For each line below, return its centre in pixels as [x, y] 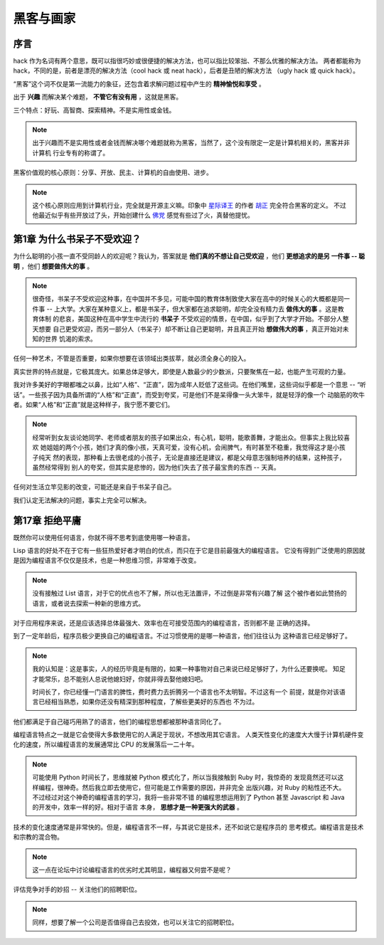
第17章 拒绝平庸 [47, 521]
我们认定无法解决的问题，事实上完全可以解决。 [82, 500]
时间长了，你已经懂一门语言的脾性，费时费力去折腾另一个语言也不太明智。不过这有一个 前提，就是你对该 [186, 692]
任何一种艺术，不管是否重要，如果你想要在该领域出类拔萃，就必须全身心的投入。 [132, 359]
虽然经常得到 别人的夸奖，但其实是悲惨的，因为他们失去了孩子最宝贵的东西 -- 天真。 [156, 467]
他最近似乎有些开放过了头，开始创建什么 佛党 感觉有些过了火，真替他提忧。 [143, 215]
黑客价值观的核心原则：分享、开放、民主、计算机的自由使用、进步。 [113, 173]
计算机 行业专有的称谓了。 [71, 152]
